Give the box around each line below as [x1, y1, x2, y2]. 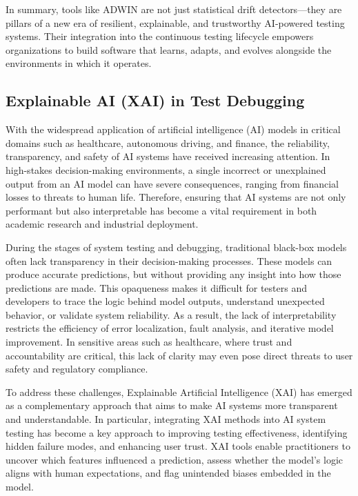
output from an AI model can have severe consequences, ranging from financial [6, 176, 339, 190]
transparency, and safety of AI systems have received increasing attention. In [6, 149, 330, 163]
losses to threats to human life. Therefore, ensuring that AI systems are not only [6, 190, 346, 204]
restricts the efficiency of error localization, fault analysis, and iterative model [6, 321, 334, 335]
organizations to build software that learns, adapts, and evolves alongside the [6, 42, 332, 57]
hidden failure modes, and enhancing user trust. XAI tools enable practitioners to [6, 439, 350, 453]
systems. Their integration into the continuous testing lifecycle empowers [6, 29, 314, 43]
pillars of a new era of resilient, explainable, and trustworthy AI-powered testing [6, 15, 345, 30]
